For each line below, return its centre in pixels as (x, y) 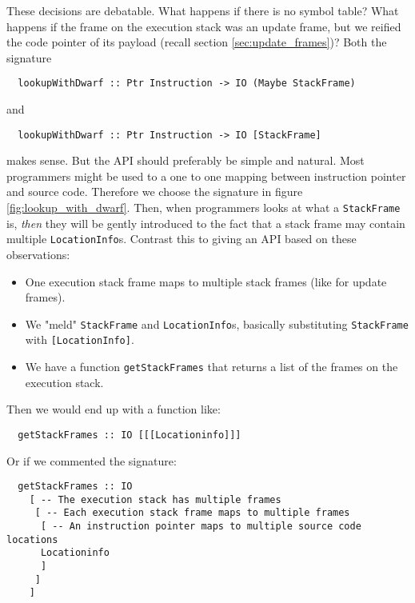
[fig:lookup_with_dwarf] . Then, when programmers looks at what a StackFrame (204, 208)
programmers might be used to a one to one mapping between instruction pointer (206, 176)
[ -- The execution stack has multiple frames (155, 499)
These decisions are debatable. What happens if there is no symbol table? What (203, 10)
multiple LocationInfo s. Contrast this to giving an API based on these (182, 239)
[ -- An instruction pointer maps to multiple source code (201, 527)
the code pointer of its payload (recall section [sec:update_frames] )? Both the (197, 42)
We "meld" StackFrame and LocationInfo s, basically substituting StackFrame (217, 323)
